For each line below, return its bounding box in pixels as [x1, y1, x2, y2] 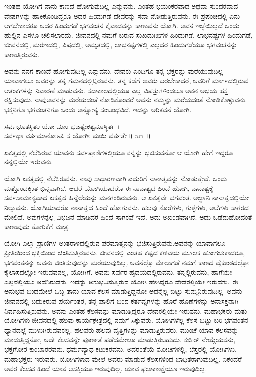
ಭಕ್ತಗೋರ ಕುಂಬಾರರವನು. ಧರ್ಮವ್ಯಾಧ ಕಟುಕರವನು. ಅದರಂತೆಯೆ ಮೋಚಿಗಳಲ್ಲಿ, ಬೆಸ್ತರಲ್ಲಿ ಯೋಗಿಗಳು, [4, 344, 237, 354]
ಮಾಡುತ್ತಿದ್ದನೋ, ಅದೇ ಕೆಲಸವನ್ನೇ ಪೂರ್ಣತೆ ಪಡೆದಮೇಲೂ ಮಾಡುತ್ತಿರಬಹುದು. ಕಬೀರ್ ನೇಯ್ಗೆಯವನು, [4, 334, 236, 345]
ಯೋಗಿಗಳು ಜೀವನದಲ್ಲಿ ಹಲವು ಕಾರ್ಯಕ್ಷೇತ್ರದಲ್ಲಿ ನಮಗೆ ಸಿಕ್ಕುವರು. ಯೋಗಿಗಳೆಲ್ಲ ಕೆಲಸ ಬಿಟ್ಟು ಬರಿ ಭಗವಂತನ [4, 315, 248, 325]
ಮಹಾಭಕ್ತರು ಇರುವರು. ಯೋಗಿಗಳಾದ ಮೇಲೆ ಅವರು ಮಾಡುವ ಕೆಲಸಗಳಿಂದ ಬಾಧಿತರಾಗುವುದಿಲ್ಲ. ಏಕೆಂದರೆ [4, 353, 242, 364]
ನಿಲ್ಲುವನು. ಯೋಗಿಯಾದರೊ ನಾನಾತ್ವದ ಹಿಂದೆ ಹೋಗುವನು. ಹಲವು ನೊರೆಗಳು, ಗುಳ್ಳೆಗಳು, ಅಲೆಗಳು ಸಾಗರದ [4, 202, 249, 212]
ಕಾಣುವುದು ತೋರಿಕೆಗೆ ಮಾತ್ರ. [4, 221, 70, 231]
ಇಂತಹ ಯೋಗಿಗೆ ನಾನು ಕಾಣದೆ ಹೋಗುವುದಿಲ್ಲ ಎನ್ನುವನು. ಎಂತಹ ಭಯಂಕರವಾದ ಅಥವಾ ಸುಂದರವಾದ [4, 1, 238, 11]
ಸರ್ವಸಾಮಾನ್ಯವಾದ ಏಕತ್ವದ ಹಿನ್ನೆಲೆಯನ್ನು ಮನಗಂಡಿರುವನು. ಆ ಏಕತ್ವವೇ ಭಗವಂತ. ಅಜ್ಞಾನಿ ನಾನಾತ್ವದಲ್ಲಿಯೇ [4, 192, 249, 203]
